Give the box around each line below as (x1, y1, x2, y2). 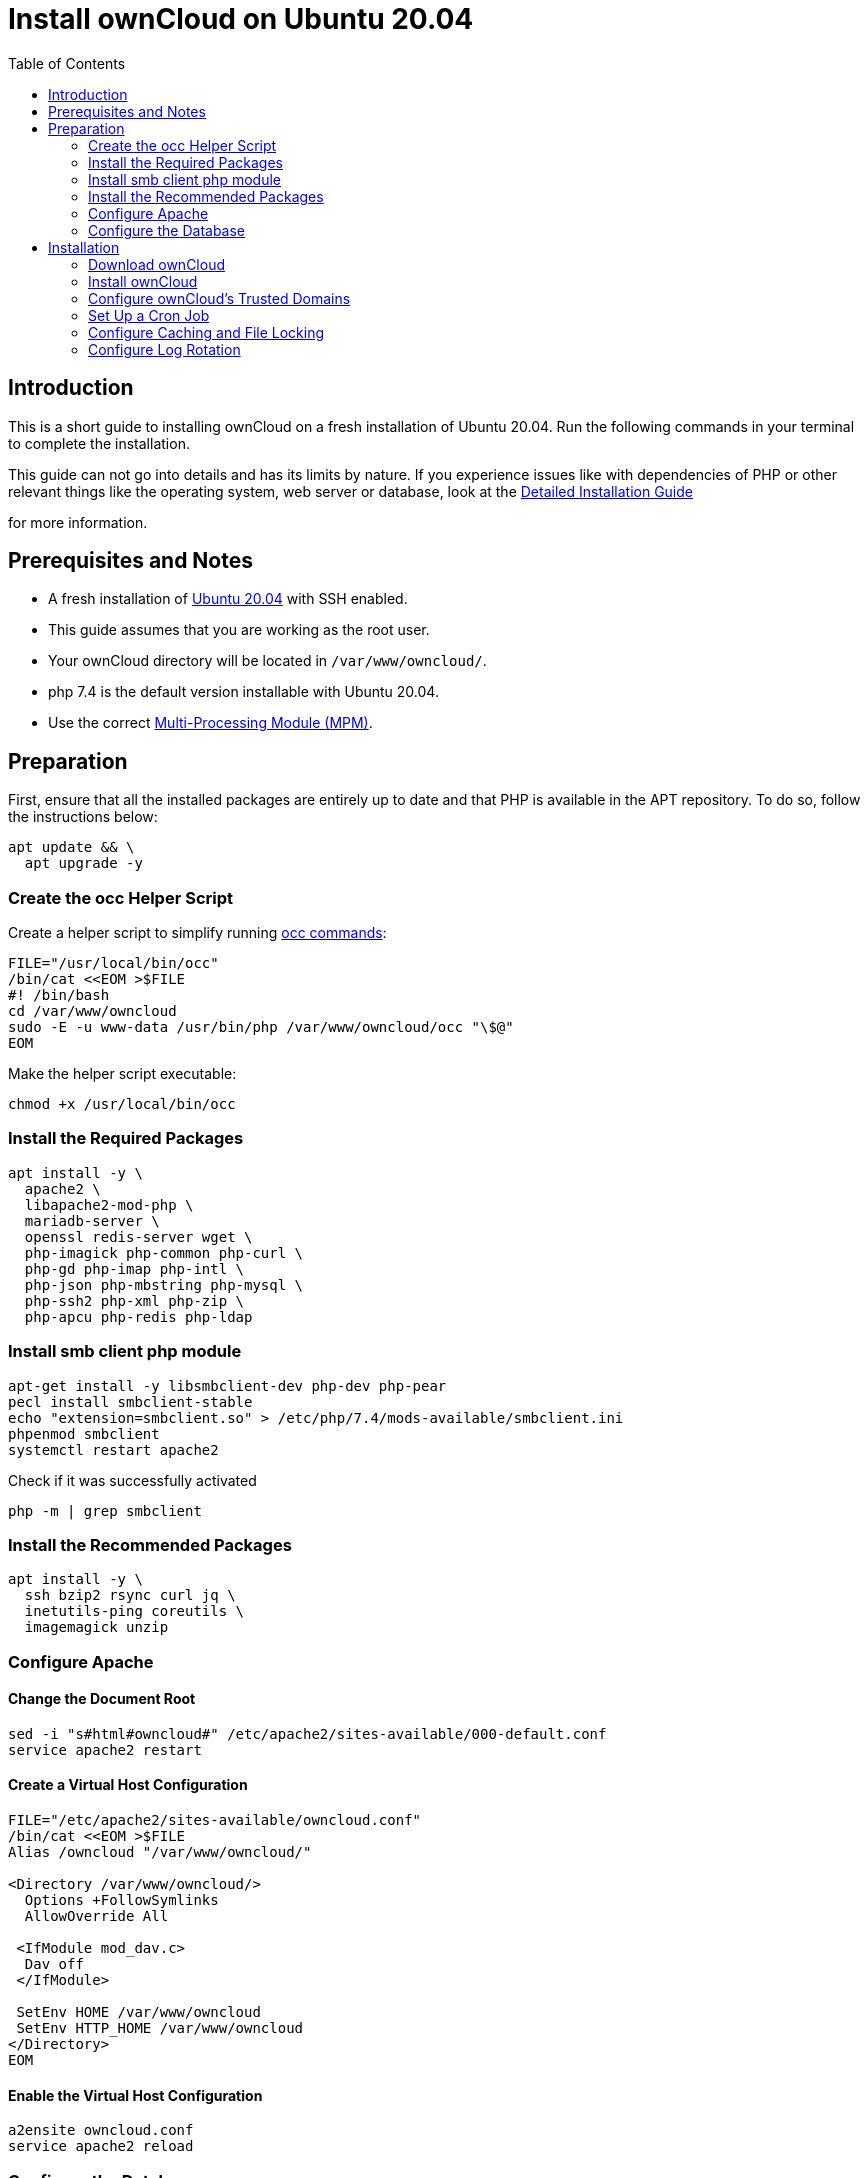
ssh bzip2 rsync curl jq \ (24, 1587, 236, 1604)
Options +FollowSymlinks (24, 1892, 219, 1909)
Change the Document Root (8, 1690, 196, 1708)
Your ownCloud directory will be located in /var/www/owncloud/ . (48, 652, 487, 670)
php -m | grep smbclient (8, 1502, 202, 1519)
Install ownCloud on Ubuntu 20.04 (8, 2, 474, 36)
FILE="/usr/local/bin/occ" (8, 955, 219, 972)
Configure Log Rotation (88, 340, 241, 358)
